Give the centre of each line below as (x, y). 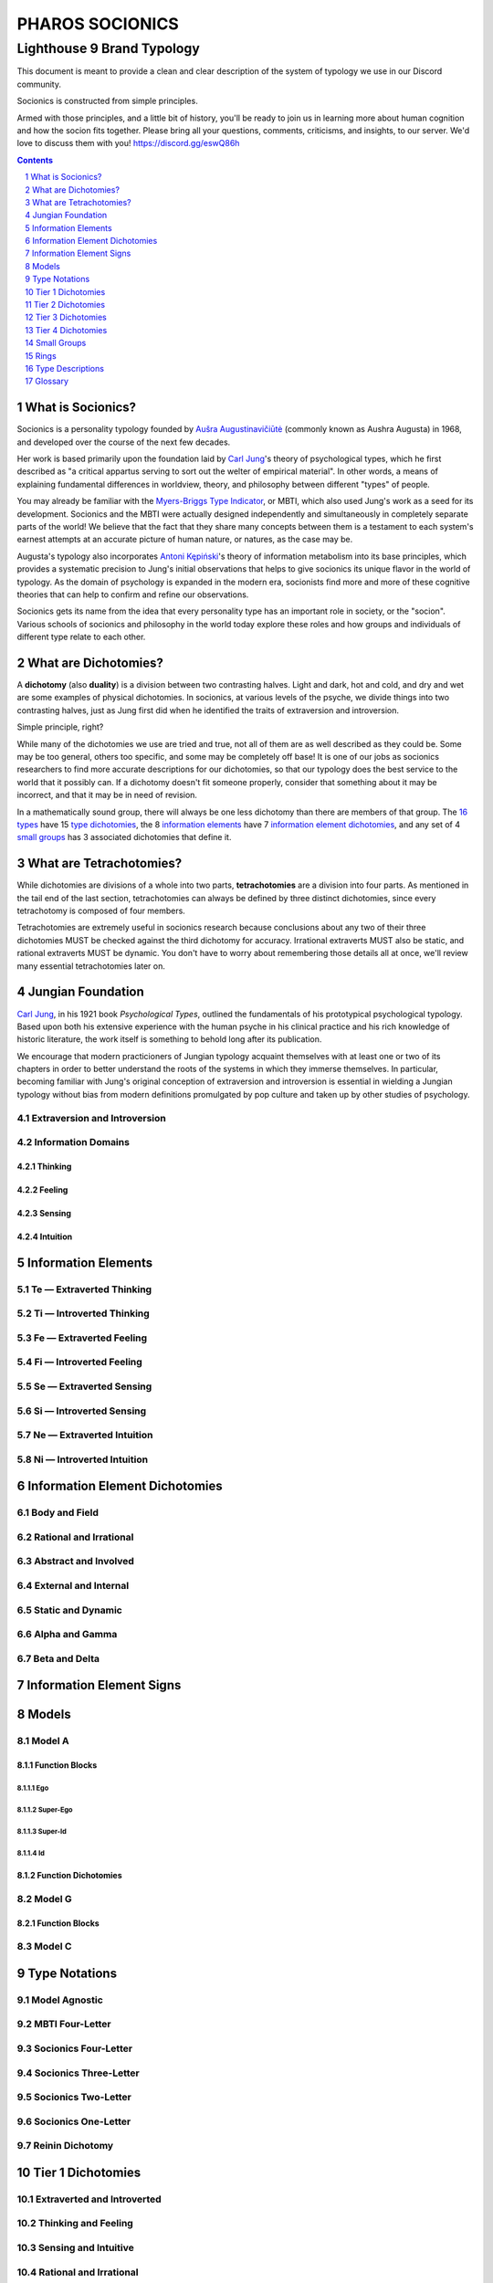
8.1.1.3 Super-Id (42, 1831)
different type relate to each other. (81, 637)
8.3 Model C (44, 1947)
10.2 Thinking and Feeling (75, 2224)
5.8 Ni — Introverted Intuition (83, 1459)
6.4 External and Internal (73, 1585)
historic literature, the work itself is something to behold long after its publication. (169, 1039)
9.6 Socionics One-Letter (74, 2121)
